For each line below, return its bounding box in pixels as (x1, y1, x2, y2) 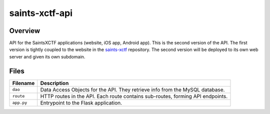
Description (40, 79, 69, 86)
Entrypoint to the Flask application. (40, 99, 122, 106)
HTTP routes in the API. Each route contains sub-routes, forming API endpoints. (40, 92, 228, 99)
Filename (12, 79, 35, 86)
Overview (9, 26, 40, 35)
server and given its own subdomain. (9, 53, 85, 59)
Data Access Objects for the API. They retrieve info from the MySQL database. (40, 86, 225, 93)
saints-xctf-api (9, 7, 72, 18)
